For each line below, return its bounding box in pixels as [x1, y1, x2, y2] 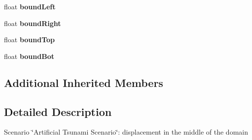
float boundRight [4, 18, 61, 28]
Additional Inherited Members [4, 75, 163, 90]
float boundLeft [4, 1, 56, 11]
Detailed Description [4, 104, 112, 119]
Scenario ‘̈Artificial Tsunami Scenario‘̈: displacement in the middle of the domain [4, 127, 248, 137]
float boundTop [4, 34, 55, 45]
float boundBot [4, 51, 54, 61]
